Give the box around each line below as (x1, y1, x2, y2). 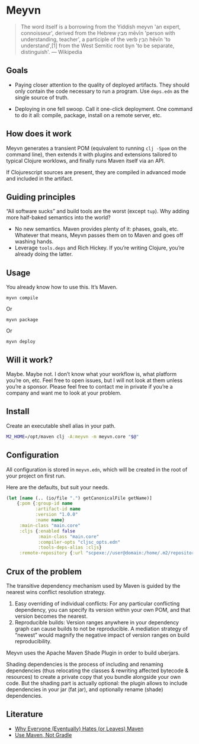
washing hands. (14, 238, 54, 245)
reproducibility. (14, 637, 52, 644)
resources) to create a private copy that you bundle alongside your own (6, 673, 181, 680)
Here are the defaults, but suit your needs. (6, 483, 110, 490)
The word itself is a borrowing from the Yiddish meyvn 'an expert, (20, 23, 181, 30)
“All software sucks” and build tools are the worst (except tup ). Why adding (6, 208, 190, 215)
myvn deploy (6, 339, 36, 345)
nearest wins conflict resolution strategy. (6, 588, 105, 595)
